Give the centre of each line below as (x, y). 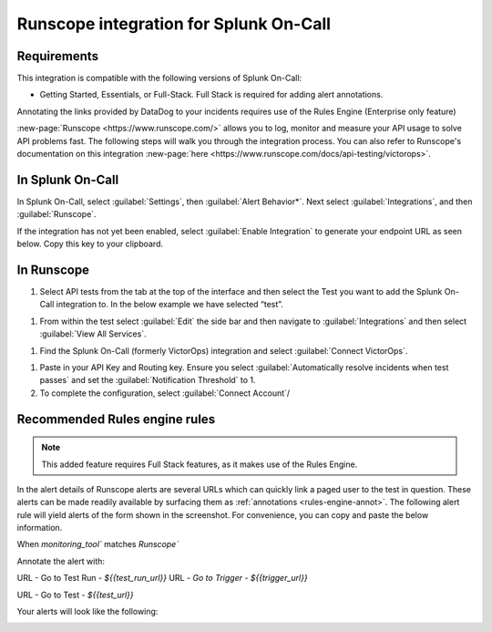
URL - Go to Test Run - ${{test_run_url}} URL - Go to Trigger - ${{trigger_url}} (163, 578)
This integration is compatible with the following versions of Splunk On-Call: (159, 78)
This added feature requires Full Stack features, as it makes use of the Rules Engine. (200, 464)
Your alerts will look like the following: (87, 612)
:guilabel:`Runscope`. (56, 214)
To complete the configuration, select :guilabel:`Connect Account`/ (165, 393)
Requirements (58, 56)
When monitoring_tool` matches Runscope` (98, 544)
